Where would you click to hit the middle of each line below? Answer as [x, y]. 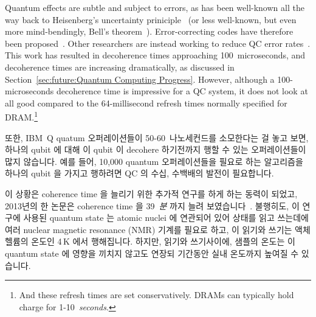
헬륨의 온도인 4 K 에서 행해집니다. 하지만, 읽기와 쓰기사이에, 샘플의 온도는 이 [150, 241]
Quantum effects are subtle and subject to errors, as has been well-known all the [155, 7]
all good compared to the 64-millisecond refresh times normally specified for [146, 103]
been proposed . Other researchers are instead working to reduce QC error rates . [158, 43]
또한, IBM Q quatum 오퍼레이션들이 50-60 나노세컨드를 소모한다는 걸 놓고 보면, [157, 137]
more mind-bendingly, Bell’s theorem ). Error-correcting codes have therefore [149, 31]
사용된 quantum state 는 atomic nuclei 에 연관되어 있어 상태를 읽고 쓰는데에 [166, 218]
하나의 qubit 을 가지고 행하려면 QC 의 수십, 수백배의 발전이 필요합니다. [139, 173]
